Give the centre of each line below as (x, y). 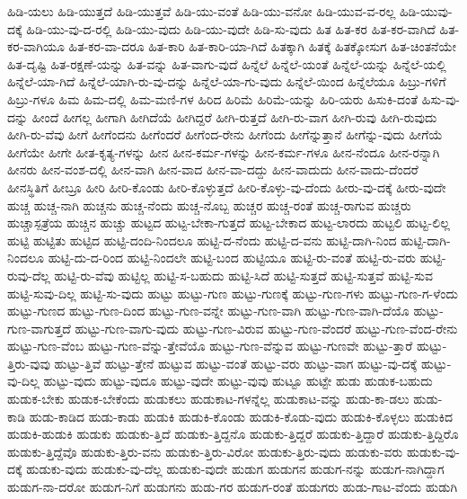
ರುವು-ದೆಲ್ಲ (29, 275)
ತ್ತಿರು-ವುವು (29, 363)
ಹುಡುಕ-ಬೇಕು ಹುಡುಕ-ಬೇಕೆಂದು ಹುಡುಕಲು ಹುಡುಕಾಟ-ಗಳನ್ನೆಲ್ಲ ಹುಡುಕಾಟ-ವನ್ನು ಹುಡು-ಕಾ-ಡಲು (208, 399)
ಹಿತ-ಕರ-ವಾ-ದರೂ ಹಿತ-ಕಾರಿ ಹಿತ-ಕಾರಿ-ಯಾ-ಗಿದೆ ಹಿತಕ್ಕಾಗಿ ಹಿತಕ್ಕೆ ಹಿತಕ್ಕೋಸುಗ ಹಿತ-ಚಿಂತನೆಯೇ (262, 46)
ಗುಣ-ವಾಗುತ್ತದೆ (39, 328)
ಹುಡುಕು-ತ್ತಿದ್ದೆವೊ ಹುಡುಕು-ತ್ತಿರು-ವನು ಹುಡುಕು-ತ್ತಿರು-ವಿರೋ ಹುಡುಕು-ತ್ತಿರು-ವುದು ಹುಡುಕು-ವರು (205, 451)
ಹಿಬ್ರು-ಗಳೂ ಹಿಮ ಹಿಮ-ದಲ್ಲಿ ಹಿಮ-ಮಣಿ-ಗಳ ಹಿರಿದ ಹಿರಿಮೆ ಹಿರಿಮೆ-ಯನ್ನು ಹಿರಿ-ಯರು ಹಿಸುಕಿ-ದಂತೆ (213, 98)
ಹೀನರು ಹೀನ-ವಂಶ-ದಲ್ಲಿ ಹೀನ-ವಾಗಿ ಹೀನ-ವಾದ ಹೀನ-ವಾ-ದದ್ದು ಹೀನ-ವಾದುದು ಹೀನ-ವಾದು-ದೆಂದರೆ (213, 169)
